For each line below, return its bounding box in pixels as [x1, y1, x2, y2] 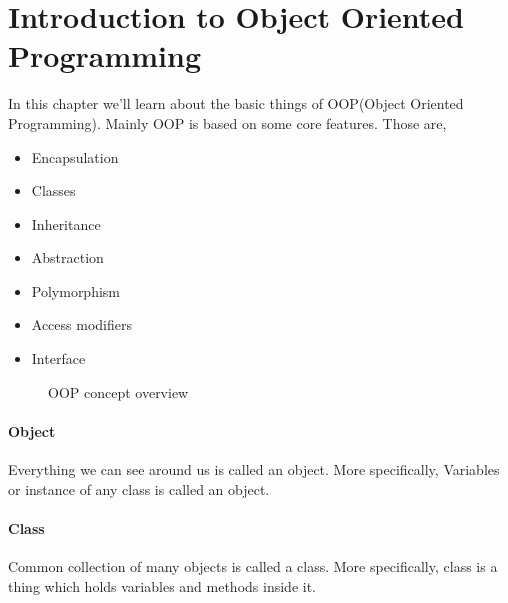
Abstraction [31, 247, 104, 268]
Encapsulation [31, 146, 119, 167]
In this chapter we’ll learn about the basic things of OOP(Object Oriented [8, 93, 464, 114]
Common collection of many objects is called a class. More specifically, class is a [8, 556, 498, 577]
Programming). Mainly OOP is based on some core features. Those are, [8, 112, 447, 133]
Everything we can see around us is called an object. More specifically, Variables [8, 459, 500, 480]
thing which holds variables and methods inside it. [8, 575, 316, 596]
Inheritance [31, 213, 101, 234]
